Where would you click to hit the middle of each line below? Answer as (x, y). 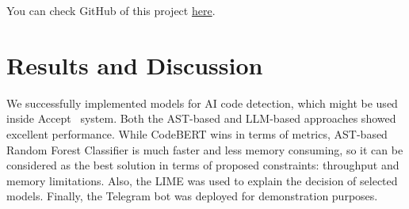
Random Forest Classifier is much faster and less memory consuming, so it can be (205, 149)
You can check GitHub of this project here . (111, 10)
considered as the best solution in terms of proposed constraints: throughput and (203, 165)
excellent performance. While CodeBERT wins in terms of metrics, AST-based (197, 133)
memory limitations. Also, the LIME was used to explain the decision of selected (202, 180)
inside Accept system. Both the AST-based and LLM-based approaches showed (201, 118)
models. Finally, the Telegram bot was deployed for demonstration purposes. (192, 196)
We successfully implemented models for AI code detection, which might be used (202, 103)
